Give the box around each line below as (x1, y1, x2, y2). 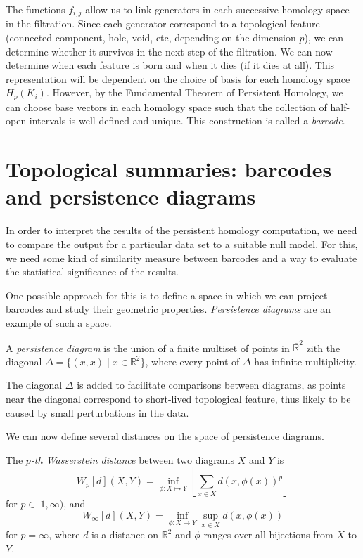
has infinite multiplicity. (254, 353, 357, 368)
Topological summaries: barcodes (6, 155, 332, 183)
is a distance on (91, 527, 159, 542)
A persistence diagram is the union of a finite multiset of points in (6, 340, 290, 355)
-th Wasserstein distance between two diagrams (30, 452, 235, 467)
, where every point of (145, 353, 240, 368)
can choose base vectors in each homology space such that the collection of (6, 99, 327, 114)
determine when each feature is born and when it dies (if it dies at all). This (6, 58, 335, 72)
